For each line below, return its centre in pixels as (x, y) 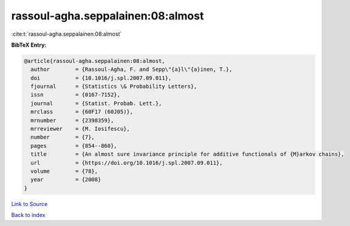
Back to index (28, 215)
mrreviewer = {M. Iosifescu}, (80, 129)
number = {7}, (63, 137)
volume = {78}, (64, 171)
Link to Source (29, 204)
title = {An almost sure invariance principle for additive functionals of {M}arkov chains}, (187, 154)
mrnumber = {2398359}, (72, 120)
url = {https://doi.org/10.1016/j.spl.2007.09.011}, (127, 163)
